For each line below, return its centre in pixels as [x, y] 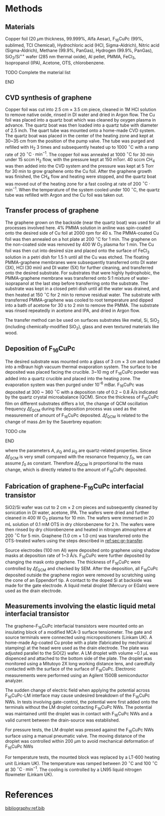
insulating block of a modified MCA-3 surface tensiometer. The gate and [78, 632]
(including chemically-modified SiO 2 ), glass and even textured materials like [82, 327]
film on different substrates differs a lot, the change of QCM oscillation [77, 404]
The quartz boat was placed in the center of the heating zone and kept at [79, 136]
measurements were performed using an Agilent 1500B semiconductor [77, 676]
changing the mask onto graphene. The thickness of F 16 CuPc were [73, 562]
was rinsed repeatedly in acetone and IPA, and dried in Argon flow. [73, 310]
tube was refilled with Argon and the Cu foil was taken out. [65, 195]
